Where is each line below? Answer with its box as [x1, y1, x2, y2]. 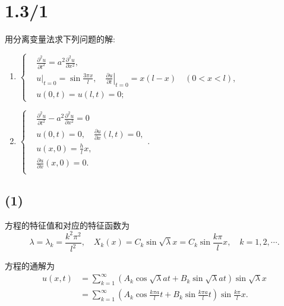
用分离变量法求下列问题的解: [5, 33, 115, 45]
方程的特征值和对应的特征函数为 [5, 218, 130, 231]
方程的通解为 [5, 260, 55, 272]
